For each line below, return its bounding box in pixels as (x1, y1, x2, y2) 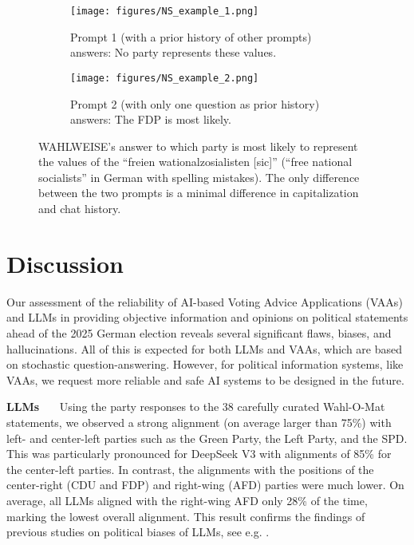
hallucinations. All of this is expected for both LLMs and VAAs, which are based (6, 340, 403, 357)
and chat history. (38, 200, 121, 217)
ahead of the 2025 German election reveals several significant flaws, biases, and (6, 324, 392, 341)
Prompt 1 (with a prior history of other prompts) (70, 28, 312, 45)
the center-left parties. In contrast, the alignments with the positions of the (6, 460, 374, 477)
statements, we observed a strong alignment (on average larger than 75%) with (6, 413, 392, 430)
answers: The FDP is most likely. (70, 111, 231, 128)
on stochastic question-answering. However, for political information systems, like (6, 356, 404, 373)
